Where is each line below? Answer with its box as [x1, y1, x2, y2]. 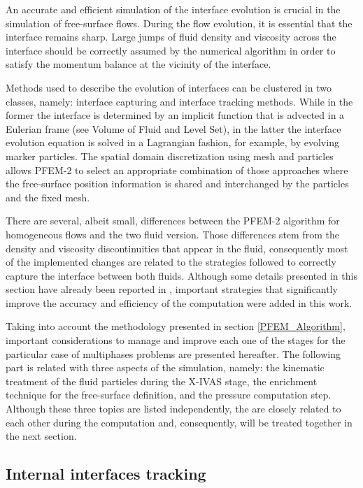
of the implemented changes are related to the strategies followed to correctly [6, 254, 336, 269]
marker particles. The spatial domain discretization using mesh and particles [6, 148, 334, 163]
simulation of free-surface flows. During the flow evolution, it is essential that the [6, 15, 353, 30]
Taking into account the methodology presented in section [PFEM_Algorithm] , [6, 319, 346, 333]
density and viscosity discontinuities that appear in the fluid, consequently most [6, 241, 348, 255]
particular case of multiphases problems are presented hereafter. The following [6, 346, 341, 361]
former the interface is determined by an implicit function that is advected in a [6, 108, 345, 122]
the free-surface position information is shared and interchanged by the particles [6, 176, 349, 191]
